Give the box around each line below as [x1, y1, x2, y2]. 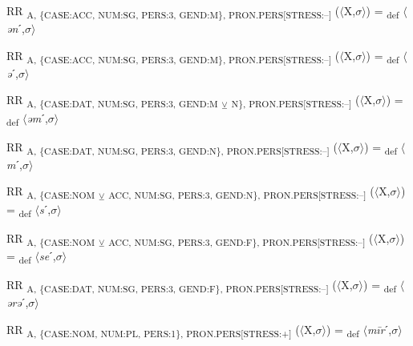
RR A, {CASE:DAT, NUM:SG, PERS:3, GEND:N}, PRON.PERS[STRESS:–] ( [6, 138, 338, 157]
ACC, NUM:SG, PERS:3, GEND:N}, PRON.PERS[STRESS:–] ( [108, 183, 375, 202]
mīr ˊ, [366, 320, 392, 337]
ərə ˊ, [6, 294, 29, 311]
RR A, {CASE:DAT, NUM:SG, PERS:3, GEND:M [6, 91, 218, 111]
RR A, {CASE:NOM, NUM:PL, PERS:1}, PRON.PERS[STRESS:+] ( [6, 320, 300, 340]
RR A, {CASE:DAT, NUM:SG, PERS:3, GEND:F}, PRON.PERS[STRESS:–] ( [6, 276, 337, 295]
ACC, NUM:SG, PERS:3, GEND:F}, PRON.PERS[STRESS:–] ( [108, 229, 374, 248]
